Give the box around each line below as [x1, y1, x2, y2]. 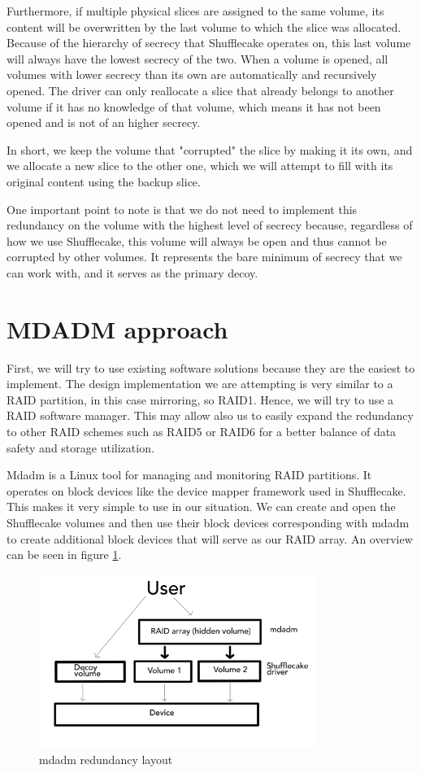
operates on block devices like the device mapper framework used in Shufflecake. [7, 482, 406, 499]
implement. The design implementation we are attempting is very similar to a [7, 375, 393, 392]
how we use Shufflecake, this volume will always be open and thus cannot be [7, 232, 387, 249]
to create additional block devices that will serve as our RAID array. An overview [7, 530, 413, 547]
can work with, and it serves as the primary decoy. [7, 264, 258, 281]
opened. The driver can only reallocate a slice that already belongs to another [7, 81, 394, 98]
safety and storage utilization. [7, 439, 154, 456]
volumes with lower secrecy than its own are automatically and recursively [7, 66, 377, 83]
